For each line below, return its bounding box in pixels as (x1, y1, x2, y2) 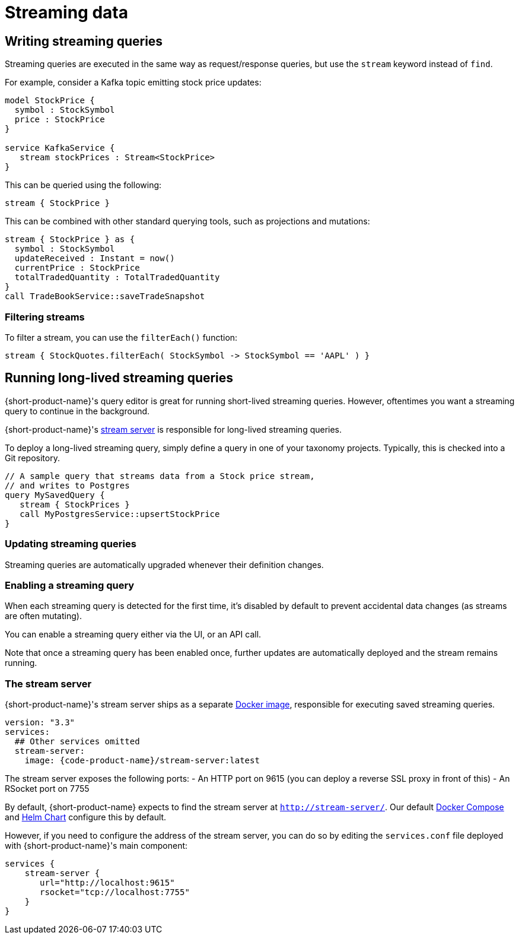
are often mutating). (5, 611, 82, 621)
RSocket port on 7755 (5, 783, 90, 794)
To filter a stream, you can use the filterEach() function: (5, 332, 238, 342)
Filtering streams (5, 310, 85, 323)
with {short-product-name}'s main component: (5, 840, 188, 851)
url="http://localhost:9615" (40, 878, 175, 888)
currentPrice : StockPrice (14, 263, 140, 273)
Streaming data (5, 2, 128, 23)
